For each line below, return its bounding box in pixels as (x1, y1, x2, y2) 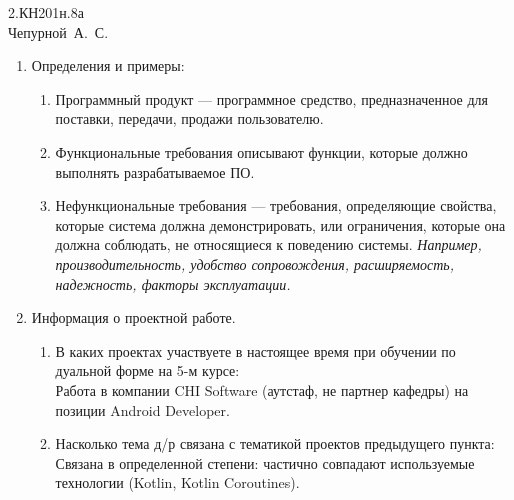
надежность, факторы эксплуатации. (55, 273, 291, 294)
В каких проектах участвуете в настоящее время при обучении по (55, 340, 456, 361)
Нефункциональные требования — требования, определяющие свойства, (55, 195, 497, 216)
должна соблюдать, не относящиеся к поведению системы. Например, (55, 234, 482, 255)
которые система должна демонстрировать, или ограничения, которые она (55, 214, 506, 235)
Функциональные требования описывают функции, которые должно (55, 141, 468, 162)
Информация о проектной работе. (31, 307, 236, 328)
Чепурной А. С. (8, 21, 109, 42)
